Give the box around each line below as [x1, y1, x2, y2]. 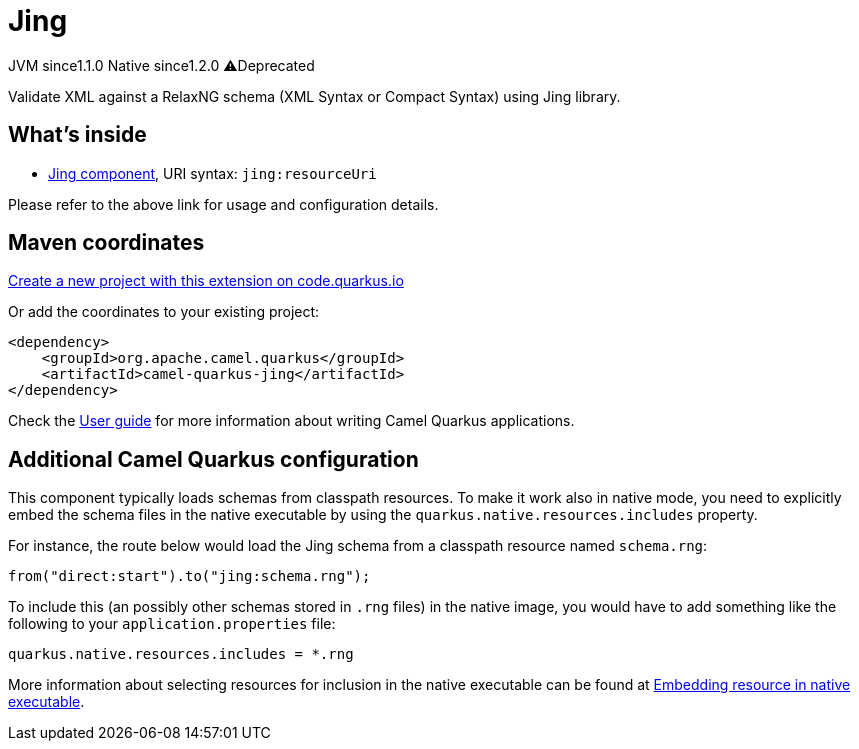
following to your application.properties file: [8, 615, 336, 633]
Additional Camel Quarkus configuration [8, 446, 419, 472]
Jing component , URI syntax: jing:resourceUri [48, 164, 377, 182]
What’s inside [8, 122, 147, 148]
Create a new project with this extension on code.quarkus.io [8, 272, 404, 290]
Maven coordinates [8, 230, 205, 256]
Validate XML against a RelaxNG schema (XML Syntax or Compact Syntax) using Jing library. [8, 87, 621, 105]
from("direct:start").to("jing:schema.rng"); [8, 568, 371, 585]
